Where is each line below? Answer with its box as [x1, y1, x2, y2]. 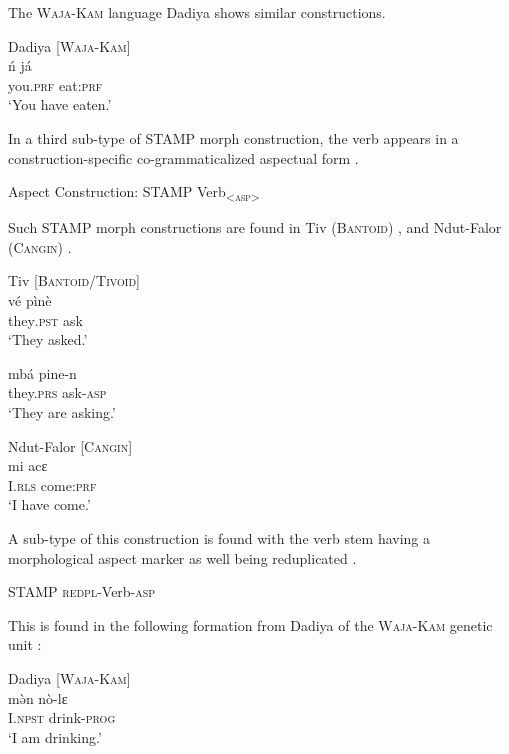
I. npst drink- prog [8, 707, 116, 728]
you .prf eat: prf [8, 74, 103, 95]
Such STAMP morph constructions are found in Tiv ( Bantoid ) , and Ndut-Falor [8, 217, 502, 238]
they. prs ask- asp [8, 382, 107, 403]
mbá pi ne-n [8, 362, 77, 383]
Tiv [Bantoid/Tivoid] [8, 270, 140, 291]
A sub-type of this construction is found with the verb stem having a [8, 528, 431, 548]
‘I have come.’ [8, 494, 91, 515]
